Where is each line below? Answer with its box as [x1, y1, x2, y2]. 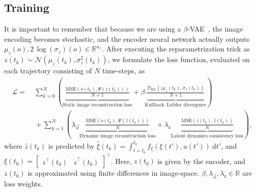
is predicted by [48, 140, 95, 151]
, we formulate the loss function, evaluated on [107, 54, 250, 65]
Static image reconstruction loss [63, 102, 132, 107]
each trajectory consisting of [4, 65, 92, 76]
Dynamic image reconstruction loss [79, 133, 156, 139]
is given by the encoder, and [157, 155, 246, 166]
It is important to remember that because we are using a [4, 23, 181, 34]
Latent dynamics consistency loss [170, 133, 243, 139]
